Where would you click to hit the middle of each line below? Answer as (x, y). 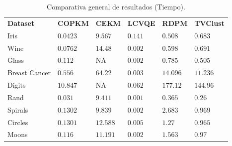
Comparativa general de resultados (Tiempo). (116, 6)
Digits (17, 85)
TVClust (209, 23)
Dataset (21, 23)
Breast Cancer (29, 73)
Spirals (18, 109)
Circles (18, 122)
